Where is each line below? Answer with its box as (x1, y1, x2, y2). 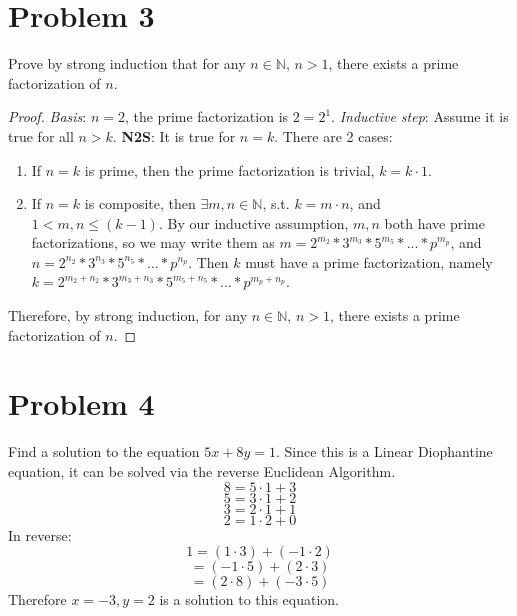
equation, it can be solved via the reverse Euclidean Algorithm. (8, 460, 396, 481)
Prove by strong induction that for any (8, 53, 246, 74)
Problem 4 (8, 383, 155, 424)
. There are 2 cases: (274, 125, 393, 146)
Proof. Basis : (8, 106, 87, 127)
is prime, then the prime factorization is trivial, (84, 159, 375, 180)
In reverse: (8, 524, 72, 545)
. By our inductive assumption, (158, 212, 349, 233)
